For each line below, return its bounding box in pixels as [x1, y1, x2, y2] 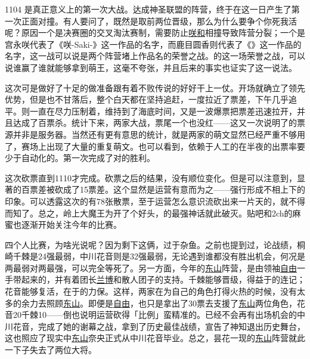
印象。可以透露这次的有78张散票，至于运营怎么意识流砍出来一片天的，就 [5, 194, 289, 207]
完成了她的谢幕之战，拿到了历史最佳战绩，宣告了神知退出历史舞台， [38, 320, 305, 332]
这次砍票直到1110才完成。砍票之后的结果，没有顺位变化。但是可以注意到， [5, 171, 297, 184]
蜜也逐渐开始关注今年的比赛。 [5, 218, 122, 231]
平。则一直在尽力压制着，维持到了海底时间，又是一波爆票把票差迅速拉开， [5, 104, 297, 117]
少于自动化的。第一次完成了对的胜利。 [5, 151, 155, 164]
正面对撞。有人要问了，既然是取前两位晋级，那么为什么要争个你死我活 [21, 14, 297, 27]
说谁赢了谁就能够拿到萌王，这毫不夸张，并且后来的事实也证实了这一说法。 [5, 61, 297, 73]
